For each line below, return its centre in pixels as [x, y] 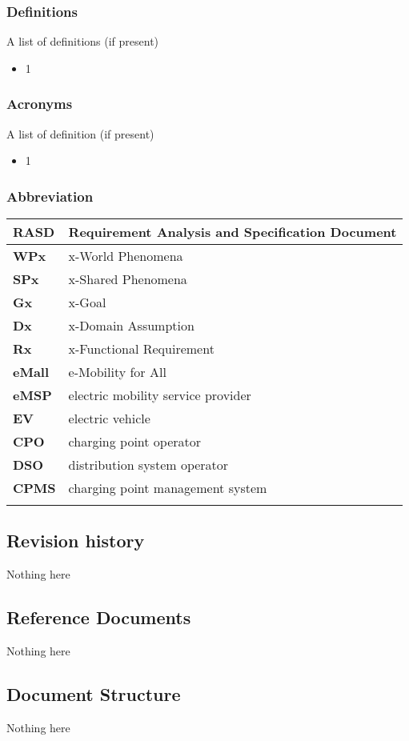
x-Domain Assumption [131, 326]
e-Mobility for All [117, 372]
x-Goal [87, 302]
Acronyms [40, 104]
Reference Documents [99, 617]
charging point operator [135, 442]
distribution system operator [148, 465]
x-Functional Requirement [141, 349]
